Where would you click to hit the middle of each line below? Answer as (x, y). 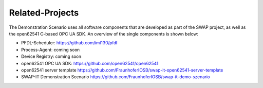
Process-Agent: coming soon (50, 50)
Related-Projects (44, 13)
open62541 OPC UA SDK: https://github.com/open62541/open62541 (90, 63)
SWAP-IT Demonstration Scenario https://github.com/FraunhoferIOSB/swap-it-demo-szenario (116, 77)
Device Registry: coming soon (51, 56)
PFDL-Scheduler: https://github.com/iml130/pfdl (69, 43)
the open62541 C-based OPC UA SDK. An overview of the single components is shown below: (104, 34)
